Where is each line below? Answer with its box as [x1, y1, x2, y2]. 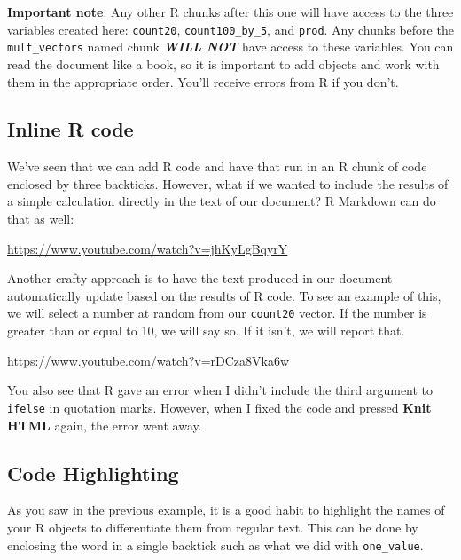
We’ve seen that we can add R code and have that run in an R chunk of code [7, 157, 427, 176]
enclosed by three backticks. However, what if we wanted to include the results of [7, 174, 449, 193]
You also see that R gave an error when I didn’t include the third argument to [7, 381, 434, 399]
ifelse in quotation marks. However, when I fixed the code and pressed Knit [7, 398, 432, 416]
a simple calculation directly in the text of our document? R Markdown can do [7, 192, 436, 210]
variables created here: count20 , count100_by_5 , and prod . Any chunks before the [7, 20, 454, 38]
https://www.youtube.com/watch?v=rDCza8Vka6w [7, 351, 290, 369]
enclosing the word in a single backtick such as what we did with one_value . [7, 535, 424, 554]
